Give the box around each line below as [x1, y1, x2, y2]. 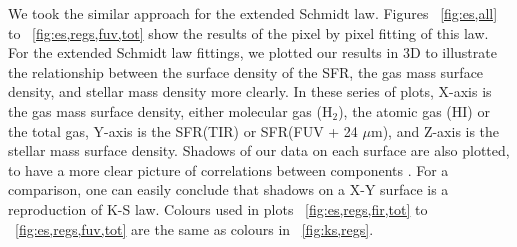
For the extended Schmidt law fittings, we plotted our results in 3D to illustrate [8, 42, 497, 63]
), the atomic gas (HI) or [338, 100, 490, 121]
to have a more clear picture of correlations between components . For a [8, 159, 449, 180]
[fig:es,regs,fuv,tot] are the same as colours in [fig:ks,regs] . [15, 218, 374, 239]
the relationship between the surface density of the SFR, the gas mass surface [8, 61, 484, 82]
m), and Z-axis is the [370, 120, 500, 141]
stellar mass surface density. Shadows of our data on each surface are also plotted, [8, 140, 510, 161]
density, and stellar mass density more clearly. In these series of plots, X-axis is [8, 81, 492, 102]
